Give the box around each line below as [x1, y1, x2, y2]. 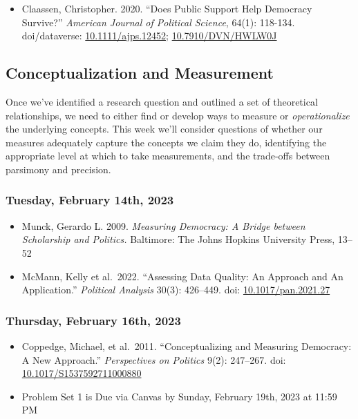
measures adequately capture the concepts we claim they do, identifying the [6, 135, 327, 149]
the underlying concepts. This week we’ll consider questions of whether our [6, 121, 323, 136]
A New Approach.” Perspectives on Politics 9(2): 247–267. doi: [21, 352, 286, 367]
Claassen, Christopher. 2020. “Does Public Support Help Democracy [21, 1, 312, 15]
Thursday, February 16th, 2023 [6, 311, 181, 329]
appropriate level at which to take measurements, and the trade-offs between [6, 148, 330, 163]
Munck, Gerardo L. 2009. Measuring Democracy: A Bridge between [21, 218, 305, 233]
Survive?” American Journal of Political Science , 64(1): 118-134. [21, 14, 295, 29]
